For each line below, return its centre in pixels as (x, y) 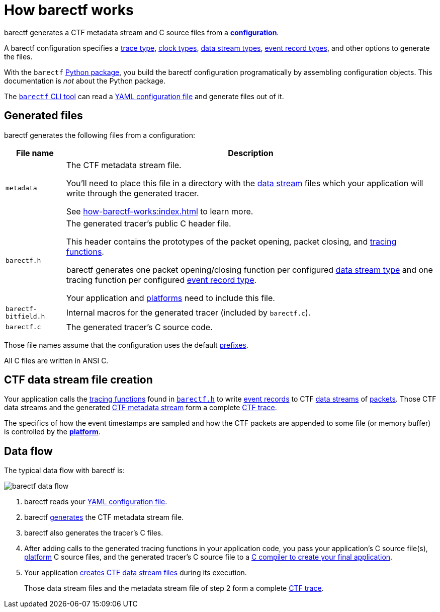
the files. (18, 56)
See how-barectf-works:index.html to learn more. (160, 211)
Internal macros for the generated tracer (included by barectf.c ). (188, 312)
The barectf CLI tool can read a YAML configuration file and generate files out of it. (144, 96)
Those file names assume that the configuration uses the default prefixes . (126, 345)
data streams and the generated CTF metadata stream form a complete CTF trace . (141, 408)
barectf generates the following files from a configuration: (100, 135)
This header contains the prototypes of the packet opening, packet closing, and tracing (231, 241)
